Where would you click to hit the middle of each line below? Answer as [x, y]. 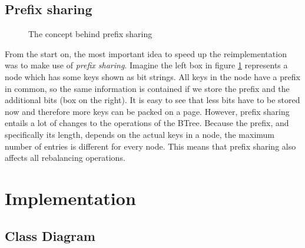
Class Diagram [50, 235]
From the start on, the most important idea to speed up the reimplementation [146, 53]
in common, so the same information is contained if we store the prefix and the [147, 88]
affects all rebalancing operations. [65, 158]
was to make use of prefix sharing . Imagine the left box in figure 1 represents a [146, 65]
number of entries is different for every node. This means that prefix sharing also [150, 146]
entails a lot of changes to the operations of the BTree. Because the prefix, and [147, 123]
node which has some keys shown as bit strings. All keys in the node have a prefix [152, 76]
